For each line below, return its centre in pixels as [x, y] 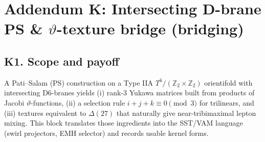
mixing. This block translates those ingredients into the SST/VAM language [124, 123]
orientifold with [228, 82]
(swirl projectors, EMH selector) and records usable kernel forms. [106, 133]
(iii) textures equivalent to [45, 113]
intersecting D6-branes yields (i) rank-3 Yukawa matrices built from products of [129, 93]
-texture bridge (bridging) [150, 28]
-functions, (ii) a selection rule [78, 102]
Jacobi [14, 102]
